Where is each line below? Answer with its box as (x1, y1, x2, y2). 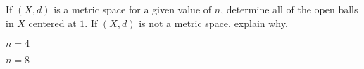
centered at (28, 15, 77, 30)
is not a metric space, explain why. (139, 15, 288, 30)
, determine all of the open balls (220, 2, 358, 16)
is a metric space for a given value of (54, 2, 212, 16)
